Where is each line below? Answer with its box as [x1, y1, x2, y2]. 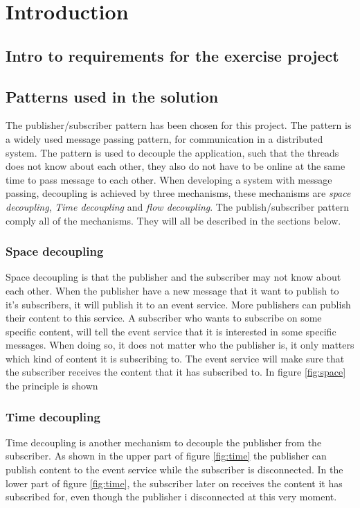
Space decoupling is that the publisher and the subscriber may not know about [6, 270, 341, 284]
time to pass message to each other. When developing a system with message [6, 172, 332, 186]
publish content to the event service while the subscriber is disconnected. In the [6, 462, 343, 477]
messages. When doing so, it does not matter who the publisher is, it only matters [6, 338, 354, 352]
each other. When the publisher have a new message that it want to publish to [6, 283, 339, 297]
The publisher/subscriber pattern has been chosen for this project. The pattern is [6, 118, 352, 132]
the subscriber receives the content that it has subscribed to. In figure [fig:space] [6, 365, 346, 379]
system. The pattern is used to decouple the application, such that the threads [6, 145, 339, 159]
